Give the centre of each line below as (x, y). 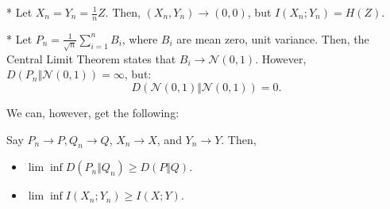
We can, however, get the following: (93, 112)
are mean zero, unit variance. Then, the (273, 38)
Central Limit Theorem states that (91, 58)
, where (140, 38)
